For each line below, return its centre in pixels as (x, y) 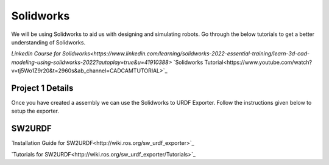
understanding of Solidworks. (48, 42)
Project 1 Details (42, 88)
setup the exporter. (35, 111)
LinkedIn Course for (36, 54)
